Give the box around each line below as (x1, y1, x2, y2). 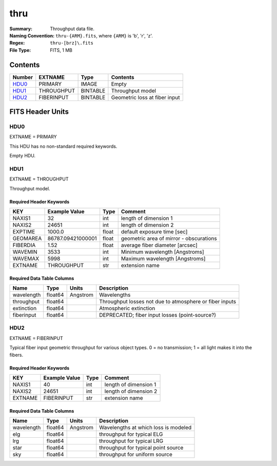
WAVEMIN (12, 249, 37, 256)
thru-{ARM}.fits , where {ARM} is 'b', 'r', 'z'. (55, 32, 153, 38)
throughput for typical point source (99, 444, 184, 451)
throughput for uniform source (99, 451, 173, 458)
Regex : (9, 40, 25, 46)
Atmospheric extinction (99, 305, 155, 312)
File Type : (9, 47, 31, 53)
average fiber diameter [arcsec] (121, 241, 197, 249)
